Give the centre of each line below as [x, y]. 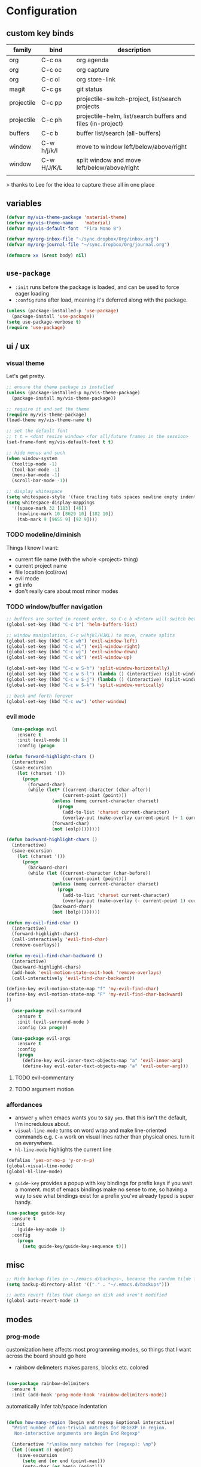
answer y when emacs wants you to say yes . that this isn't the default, [101, 1118]
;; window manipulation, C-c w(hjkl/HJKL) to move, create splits [91, 635]
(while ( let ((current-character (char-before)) [89, 873]
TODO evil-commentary [44, 1078]
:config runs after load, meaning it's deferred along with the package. [101, 300]
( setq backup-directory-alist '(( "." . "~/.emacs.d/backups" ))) [88, 1285]
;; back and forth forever [40, 696]
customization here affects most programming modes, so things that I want [99, 1349]
